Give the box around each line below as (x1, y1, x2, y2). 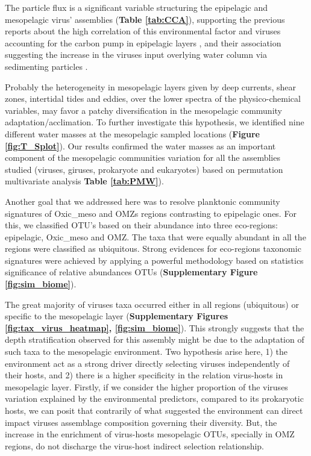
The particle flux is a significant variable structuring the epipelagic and (5, 1, 268, 13)
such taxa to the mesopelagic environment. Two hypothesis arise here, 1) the (5, 345, 288, 358)
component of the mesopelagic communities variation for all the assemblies (5, 151, 280, 164)
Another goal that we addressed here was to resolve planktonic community (5, 195, 280, 207)
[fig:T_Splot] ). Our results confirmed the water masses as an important (5, 139, 276, 152)
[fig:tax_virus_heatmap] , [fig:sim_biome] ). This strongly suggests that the (5, 321, 304, 334)
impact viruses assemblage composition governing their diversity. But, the (5, 416, 277, 428)
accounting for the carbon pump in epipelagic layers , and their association (5, 36, 281, 49)
